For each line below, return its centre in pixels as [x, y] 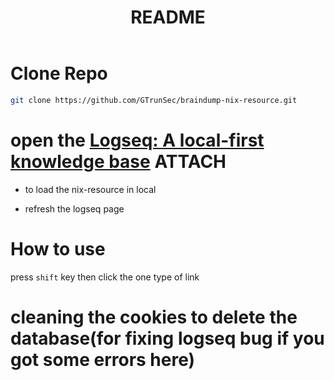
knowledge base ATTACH [118, 162]
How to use [58, 248]
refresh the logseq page [74, 208]
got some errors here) [103, 359]
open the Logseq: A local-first [137, 140]
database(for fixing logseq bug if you [167, 338]
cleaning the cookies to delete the [154, 317]
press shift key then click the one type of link [105, 277]
